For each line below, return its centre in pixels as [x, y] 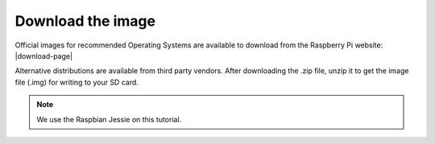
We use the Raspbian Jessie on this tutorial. [109, 119]
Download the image [85, 21]
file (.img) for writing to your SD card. [77, 82]
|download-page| [43, 56]
